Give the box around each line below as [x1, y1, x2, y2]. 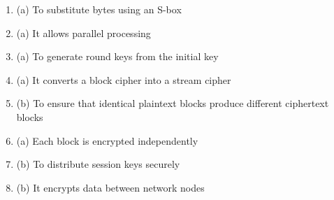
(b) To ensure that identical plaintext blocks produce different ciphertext [16, 96, 329, 110]
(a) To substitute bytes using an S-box [16, 2, 182, 16]
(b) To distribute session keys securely [16, 157, 180, 171]
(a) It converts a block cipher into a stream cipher [16, 72, 231, 87]
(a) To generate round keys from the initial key [16, 49, 219, 64]
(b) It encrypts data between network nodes [16, 180, 205, 194]
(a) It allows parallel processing [16, 25, 151, 40]
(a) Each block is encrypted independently [16, 133, 198, 148]
